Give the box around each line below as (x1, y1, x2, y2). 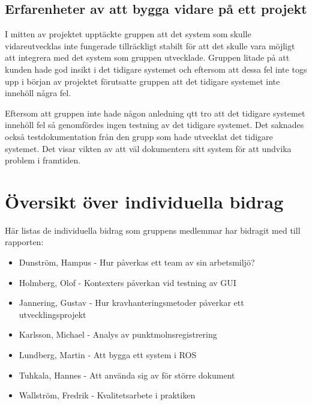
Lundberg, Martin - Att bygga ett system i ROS (19, 349, 197, 361)
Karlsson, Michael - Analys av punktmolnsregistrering (19, 328, 217, 341)
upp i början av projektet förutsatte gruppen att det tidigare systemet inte (5, 75, 280, 87)
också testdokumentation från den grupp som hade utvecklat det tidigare (5, 130, 273, 142)
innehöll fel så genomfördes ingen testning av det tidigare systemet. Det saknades (5, 118, 304, 131)
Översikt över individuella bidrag (5, 189, 284, 213)
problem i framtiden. (5, 154, 81, 166)
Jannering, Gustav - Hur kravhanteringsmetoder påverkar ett (19, 296, 244, 309)
